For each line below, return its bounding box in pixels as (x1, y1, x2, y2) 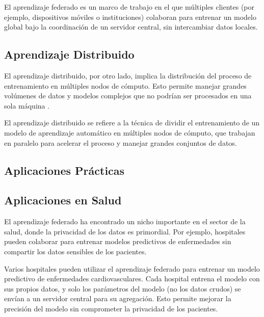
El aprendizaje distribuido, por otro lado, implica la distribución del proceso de (4, 70, 252, 81)
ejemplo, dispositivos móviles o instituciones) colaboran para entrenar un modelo (4, 11, 256, 22)
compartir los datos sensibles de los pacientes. (4, 246, 147, 256)
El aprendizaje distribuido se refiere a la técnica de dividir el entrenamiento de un (4, 117, 260, 128)
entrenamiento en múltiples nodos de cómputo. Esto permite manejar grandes (4, 80, 247, 91)
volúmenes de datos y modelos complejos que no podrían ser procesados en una (4, 90, 252, 101)
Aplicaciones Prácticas (4, 162, 125, 178)
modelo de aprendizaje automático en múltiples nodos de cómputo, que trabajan (4, 127, 255, 138)
